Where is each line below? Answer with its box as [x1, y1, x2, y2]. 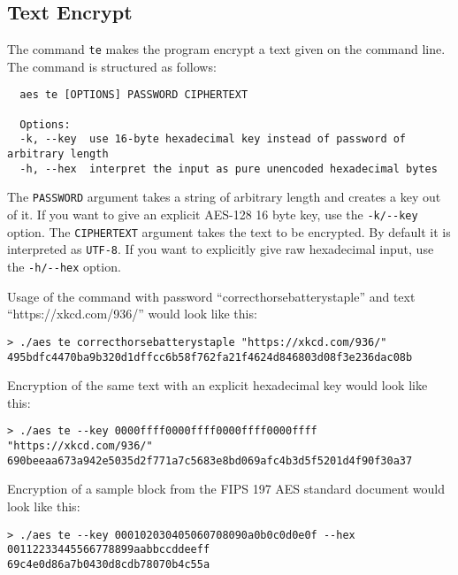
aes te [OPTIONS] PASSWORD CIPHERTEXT [19, 88, 248, 102]
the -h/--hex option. [7, 257, 121, 276]
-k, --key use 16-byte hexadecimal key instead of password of [19, 133, 407, 146]
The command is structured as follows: [7, 57, 217, 75]
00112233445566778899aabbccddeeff [7, 543, 210, 556]
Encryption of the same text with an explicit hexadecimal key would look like [7, 376, 428, 395]
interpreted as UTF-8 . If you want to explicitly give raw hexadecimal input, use [7, 240, 434, 258]
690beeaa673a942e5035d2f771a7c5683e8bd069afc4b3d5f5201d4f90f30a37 [7, 454, 413, 467]
